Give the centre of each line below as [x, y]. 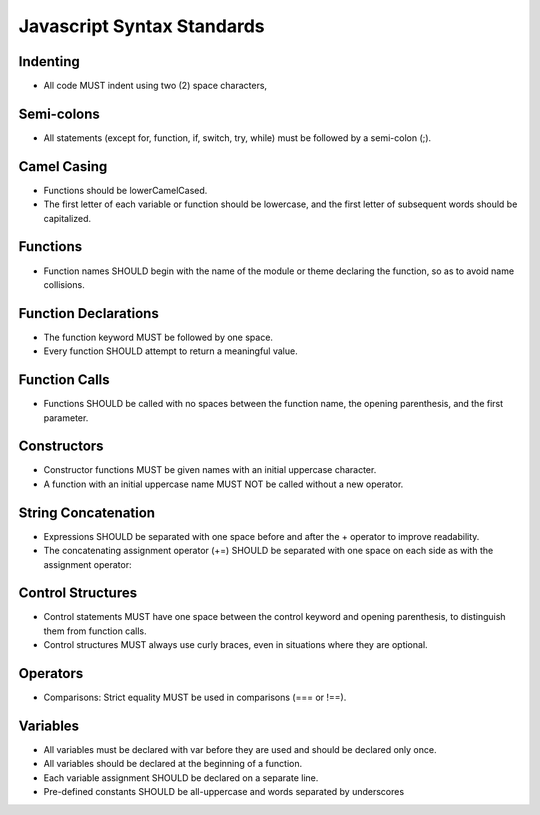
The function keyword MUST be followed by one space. [158, 337]
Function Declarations [88, 313]
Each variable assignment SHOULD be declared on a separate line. [181, 777]
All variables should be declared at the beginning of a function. [173, 764]
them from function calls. [95, 631]
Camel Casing [63, 166]
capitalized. [67, 218]
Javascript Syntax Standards [141, 26]
